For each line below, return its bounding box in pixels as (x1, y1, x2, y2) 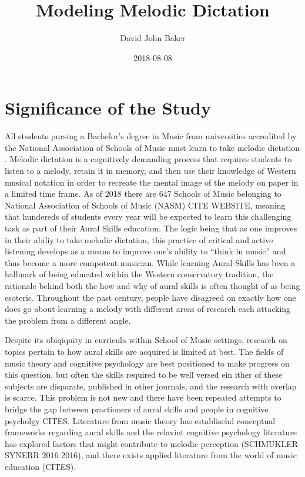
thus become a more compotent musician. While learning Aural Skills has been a (5, 256, 296, 268)
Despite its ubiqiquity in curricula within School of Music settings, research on (5, 334, 287, 346)
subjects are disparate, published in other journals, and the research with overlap (5, 379, 297, 392)
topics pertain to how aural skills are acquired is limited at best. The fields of (5, 345, 284, 357)
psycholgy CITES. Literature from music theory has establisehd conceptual (5, 414, 276, 426)
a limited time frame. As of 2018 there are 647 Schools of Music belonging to (5, 187, 281, 200)
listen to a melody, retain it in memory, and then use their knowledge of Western (5, 164, 296, 177)
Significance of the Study (5, 96, 212, 120)
